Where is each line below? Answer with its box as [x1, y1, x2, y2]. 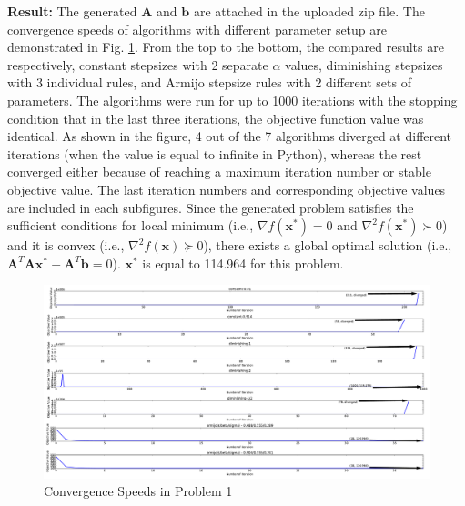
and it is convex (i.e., [7, 236, 125, 255]
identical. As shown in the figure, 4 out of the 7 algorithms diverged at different [7, 126, 452, 146]
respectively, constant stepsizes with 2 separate [7, 55, 268, 74]
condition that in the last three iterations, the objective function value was [7, 108, 424, 127]
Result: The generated [7, 2, 137, 20]
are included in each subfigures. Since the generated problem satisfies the [7, 197, 414, 217]
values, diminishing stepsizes [285, 55, 443, 74]
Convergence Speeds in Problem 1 [44, 481, 233, 501]
